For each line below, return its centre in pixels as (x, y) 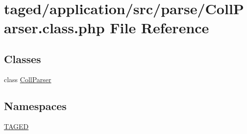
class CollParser (28, 79)
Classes (23, 58)
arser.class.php (54, 28)
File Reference (160, 28)
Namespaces (35, 105)
